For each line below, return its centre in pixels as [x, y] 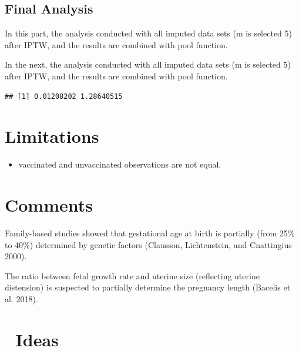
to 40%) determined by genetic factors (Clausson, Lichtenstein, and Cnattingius [148, 244]
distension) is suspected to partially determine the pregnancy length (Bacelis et [148, 287]
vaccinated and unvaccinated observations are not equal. [120, 164]
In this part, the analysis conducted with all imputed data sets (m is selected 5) [148, 33]
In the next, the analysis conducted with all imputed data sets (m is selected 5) [148, 64]
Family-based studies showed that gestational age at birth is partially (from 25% [150, 233]
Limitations [52, 136]
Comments [49, 205]
